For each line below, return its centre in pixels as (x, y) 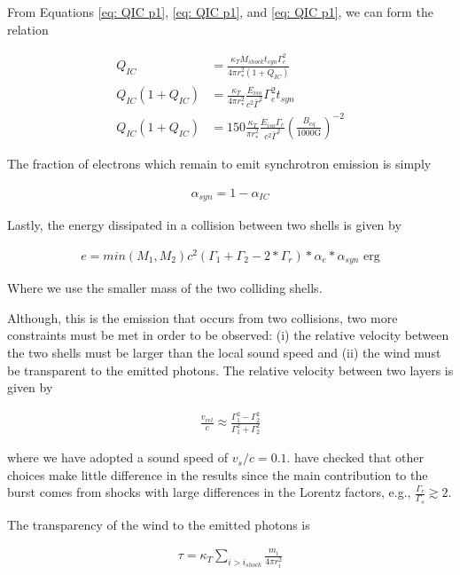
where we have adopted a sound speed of (118, 457)
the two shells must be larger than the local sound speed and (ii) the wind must (224, 352)
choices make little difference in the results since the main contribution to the (218, 474)
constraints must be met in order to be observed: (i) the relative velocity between (228, 335)
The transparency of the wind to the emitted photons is (159, 524)
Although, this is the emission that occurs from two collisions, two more (203, 317)
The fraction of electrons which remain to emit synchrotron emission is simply (219, 163)
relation (28, 29)
